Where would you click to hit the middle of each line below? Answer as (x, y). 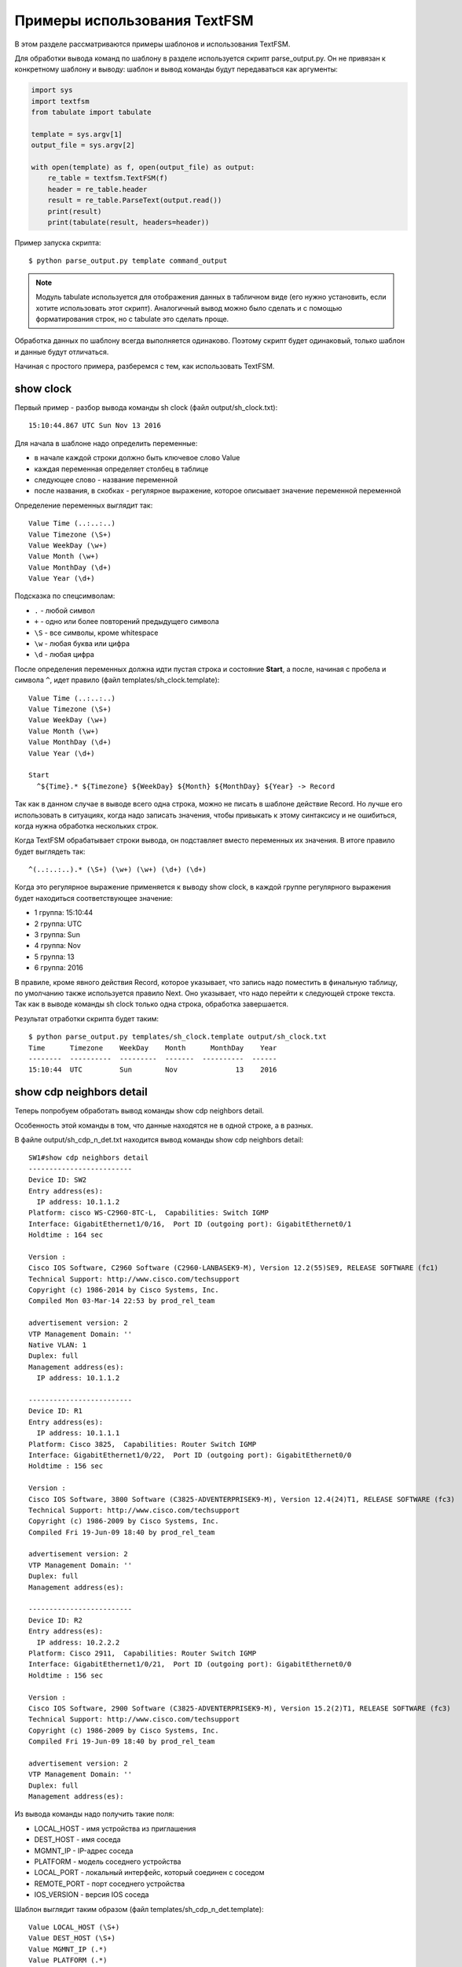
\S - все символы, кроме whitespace (96, 633)
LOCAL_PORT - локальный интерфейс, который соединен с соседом (149, 1873)
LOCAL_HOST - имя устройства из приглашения (115, 1829)
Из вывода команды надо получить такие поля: (94, 1814)
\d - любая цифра (64, 655)
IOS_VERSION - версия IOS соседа (92, 1895)
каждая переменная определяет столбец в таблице (121, 469)
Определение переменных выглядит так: (84, 505)
